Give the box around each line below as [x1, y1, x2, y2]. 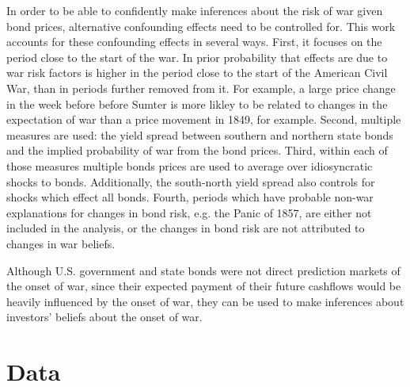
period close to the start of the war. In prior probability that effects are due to [6, 48, 388, 65]
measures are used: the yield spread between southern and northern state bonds [6, 126, 393, 143]
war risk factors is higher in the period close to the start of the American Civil [6, 64, 388, 81]
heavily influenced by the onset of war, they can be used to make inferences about [6, 293, 404, 309]
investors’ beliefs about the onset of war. [6, 308, 203, 325]
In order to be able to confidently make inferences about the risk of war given [6, 2, 383, 18]
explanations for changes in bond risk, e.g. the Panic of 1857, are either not [6, 204, 372, 220]
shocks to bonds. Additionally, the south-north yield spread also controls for [6, 173, 375, 190]
